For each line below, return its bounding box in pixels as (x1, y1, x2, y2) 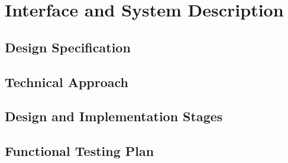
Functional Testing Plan (5, 142, 154, 160)
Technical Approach (5, 72, 128, 91)
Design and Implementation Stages (5, 107, 223, 125)
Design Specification (5, 38, 131, 56)
